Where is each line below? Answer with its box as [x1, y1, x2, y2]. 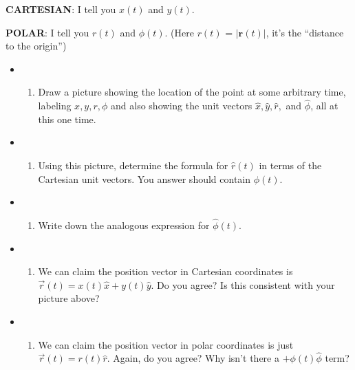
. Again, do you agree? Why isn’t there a [107, 351, 279, 365]
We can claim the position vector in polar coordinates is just [38, 337, 294, 351]
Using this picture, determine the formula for [38, 157, 228, 172]
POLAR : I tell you [6, 25, 89, 39]
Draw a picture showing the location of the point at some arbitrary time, [38, 85, 346, 99]
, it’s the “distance [266, 25, 344, 39]
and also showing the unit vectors [111, 98, 252, 113]
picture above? [38, 291, 100, 305]
